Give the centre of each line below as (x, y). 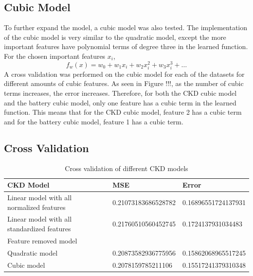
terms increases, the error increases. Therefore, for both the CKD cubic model (120, 93)
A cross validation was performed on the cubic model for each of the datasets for (124, 74)
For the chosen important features (55, 56)
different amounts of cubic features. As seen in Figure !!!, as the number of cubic (124, 83)
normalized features (36, 207)
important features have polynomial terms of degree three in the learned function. (126, 46)
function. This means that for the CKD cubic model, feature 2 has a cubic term (123, 112)
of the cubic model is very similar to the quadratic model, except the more (115, 37)
